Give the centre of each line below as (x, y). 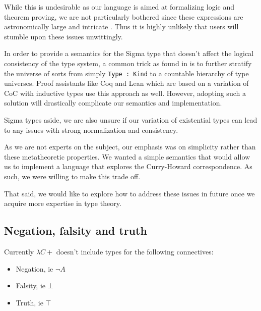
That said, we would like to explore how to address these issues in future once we (129, 193)
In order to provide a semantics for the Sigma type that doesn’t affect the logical (129, 53)
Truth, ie (29, 302)
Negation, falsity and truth (76, 230)
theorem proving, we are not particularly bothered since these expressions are (124, 16)
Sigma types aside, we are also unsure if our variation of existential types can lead (131, 120)
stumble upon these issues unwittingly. (63, 36)
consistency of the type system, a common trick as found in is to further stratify (128, 63)
